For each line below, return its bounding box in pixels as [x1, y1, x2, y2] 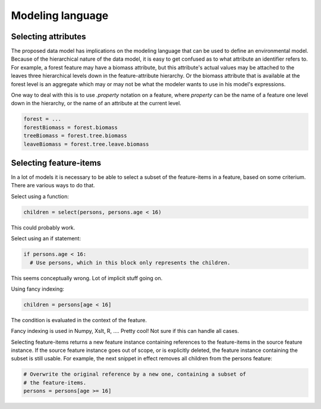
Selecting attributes [11, 32, 86, 42]
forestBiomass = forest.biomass [23, 124, 118, 131]
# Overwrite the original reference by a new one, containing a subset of [23, 371, 247, 377]
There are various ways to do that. [11, 182, 95, 189]
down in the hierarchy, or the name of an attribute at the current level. [11, 100, 181, 107]
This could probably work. [11, 224, 75, 231]
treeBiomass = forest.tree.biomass [23, 133, 127, 139]
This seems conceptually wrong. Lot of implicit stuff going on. [11, 274, 163, 282]
